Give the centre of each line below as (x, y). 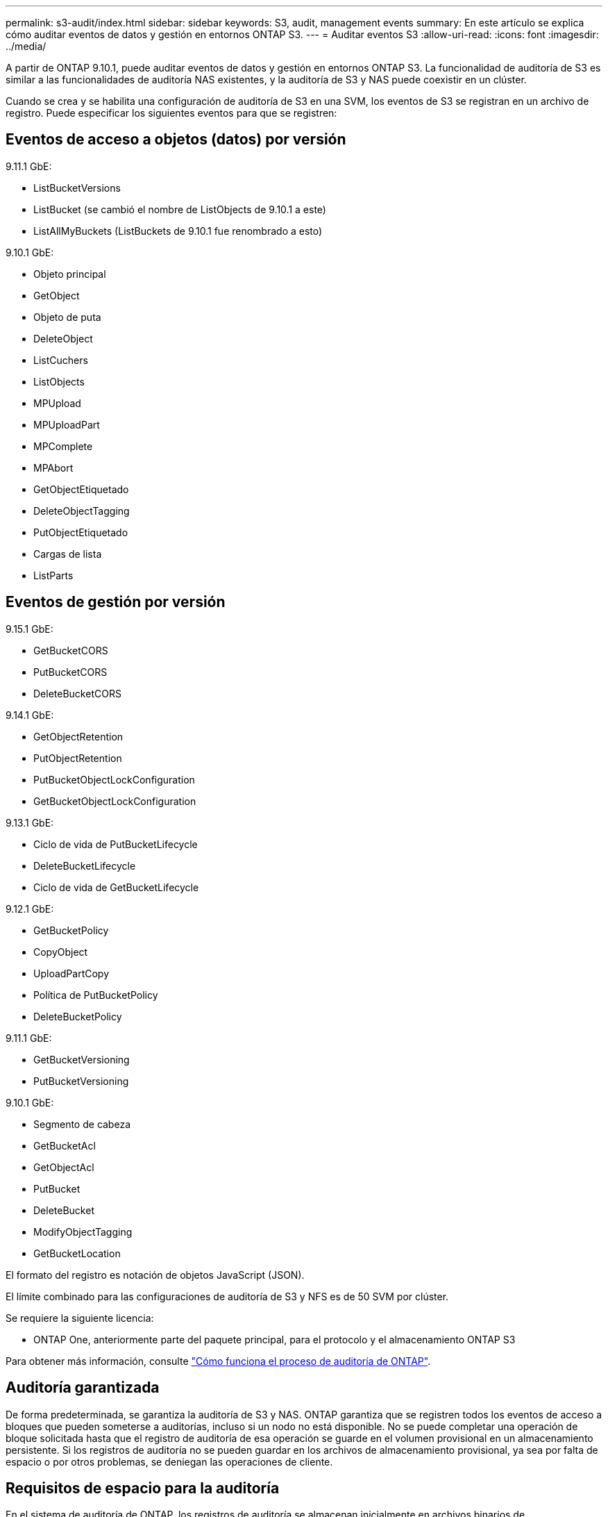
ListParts (53, 575)
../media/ (26, 46)
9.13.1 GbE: (30, 822)
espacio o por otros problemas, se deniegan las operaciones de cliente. (169, 1461)
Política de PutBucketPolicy (96, 995)
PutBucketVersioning (81, 1081)
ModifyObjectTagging (83, 1232)
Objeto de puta (67, 317)
